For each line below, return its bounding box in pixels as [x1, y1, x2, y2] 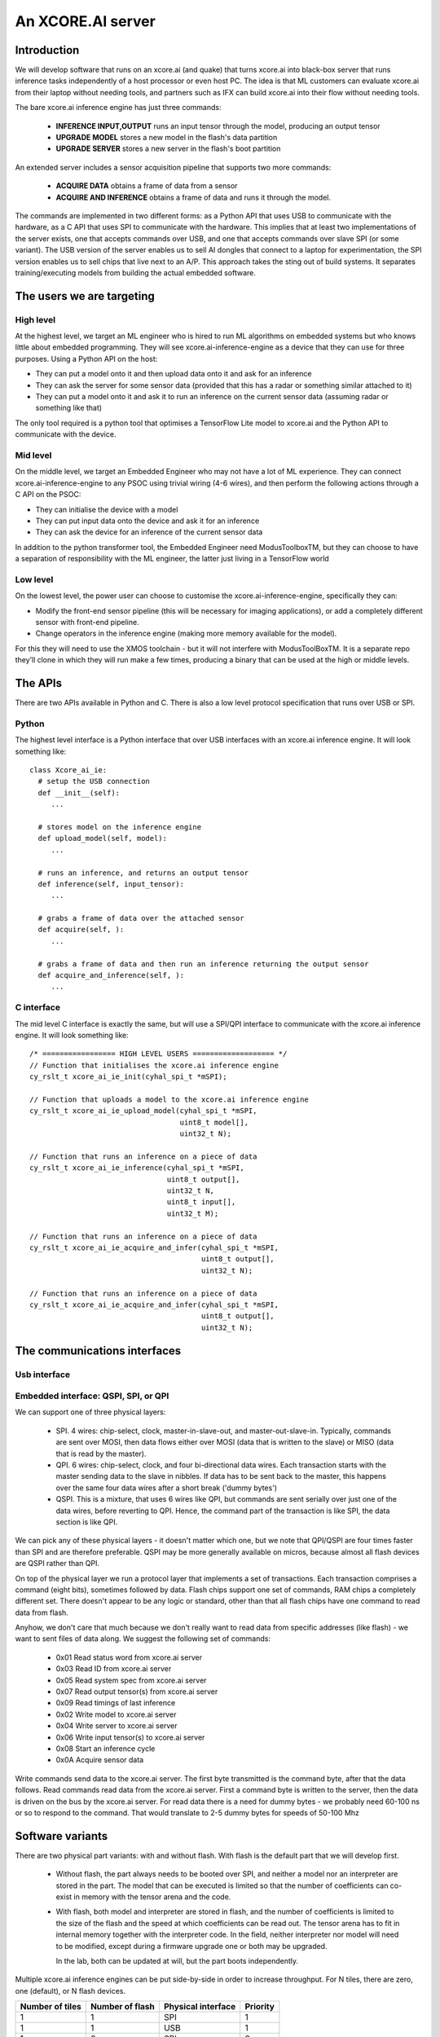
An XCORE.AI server [15, 12, 156, 30]
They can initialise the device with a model [35, 504, 178, 514]
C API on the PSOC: [15, 490, 81, 499]
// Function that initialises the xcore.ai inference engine [29, 1060, 279, 1070]
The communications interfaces [15, 1344, 182, 1357]
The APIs [15, 676, 63, 690]
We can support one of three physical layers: [15, 1407, 166, 1417]
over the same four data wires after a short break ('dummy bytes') [55, 1483, 277, 1493]
